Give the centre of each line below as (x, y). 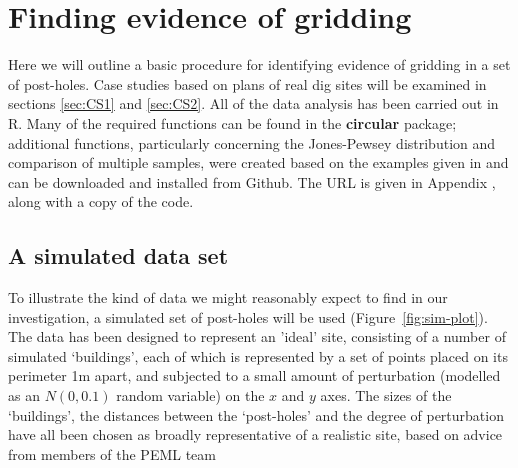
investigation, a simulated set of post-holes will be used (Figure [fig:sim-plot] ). (248, 316)
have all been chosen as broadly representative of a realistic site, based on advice (255, 434)
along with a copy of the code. (101, 201)
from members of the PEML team (112, 453)
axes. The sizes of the (386, 395)
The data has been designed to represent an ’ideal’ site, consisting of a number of (257, 336)
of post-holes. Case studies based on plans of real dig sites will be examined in (247, 83)
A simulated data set (118, 255)
